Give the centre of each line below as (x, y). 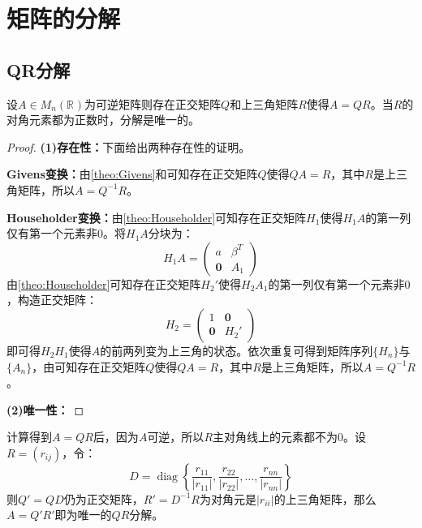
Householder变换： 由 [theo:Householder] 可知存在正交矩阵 (157, 217)
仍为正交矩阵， (103, 498)
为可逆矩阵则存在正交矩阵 (153, 103)
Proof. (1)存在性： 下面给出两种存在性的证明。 (129, 146)
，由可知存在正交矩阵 (89, 366)
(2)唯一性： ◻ (45, 409)
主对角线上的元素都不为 (276, 437)
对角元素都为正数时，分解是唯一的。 (103, 120)
